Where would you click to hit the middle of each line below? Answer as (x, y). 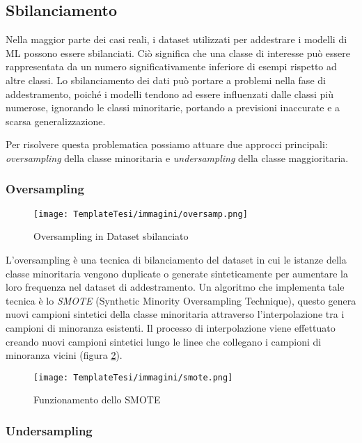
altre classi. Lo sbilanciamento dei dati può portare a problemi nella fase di (166, 80)
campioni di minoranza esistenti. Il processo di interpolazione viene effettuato (171, 327)
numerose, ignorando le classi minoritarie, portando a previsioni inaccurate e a (173, 107)
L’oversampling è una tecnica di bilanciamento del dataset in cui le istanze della (176, 260)
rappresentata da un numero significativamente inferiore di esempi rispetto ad (171, 66)
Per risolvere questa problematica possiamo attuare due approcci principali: (167, 144)
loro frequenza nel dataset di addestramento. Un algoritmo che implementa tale (175, 287)
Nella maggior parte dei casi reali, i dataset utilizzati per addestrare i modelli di (176, 39)
